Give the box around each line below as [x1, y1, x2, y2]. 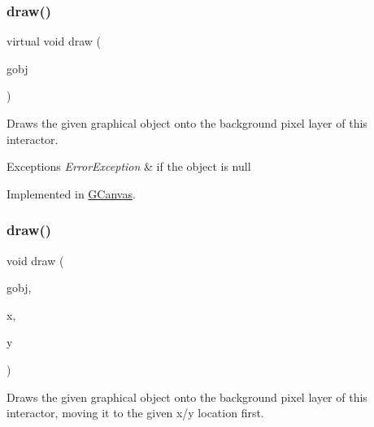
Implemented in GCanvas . [7, 185, 136, 202]
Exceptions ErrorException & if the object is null [7, 158, 251, 175]
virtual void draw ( [7, 33, 101, 50]
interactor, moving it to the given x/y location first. [7, 404, 264, 421]
